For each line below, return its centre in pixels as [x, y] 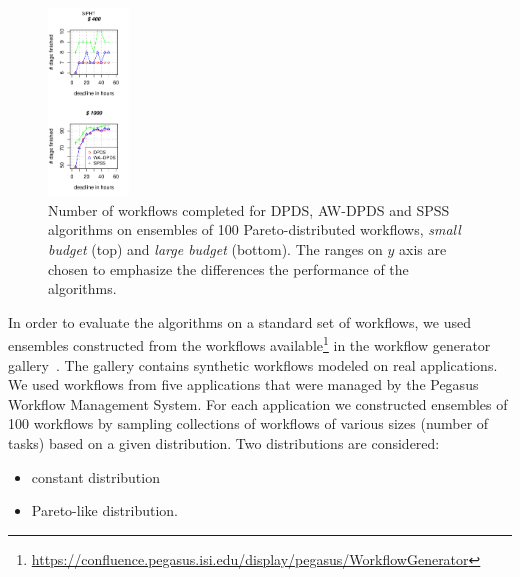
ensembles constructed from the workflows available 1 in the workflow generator [249, 344]
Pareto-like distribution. [105, 510]
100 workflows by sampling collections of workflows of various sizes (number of [248, 423]
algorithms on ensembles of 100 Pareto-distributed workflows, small [254, 229]
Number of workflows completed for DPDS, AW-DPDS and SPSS [249, 209]
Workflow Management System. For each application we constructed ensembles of [258, 403]
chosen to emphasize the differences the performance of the [228, 268]
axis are [423, 249]
